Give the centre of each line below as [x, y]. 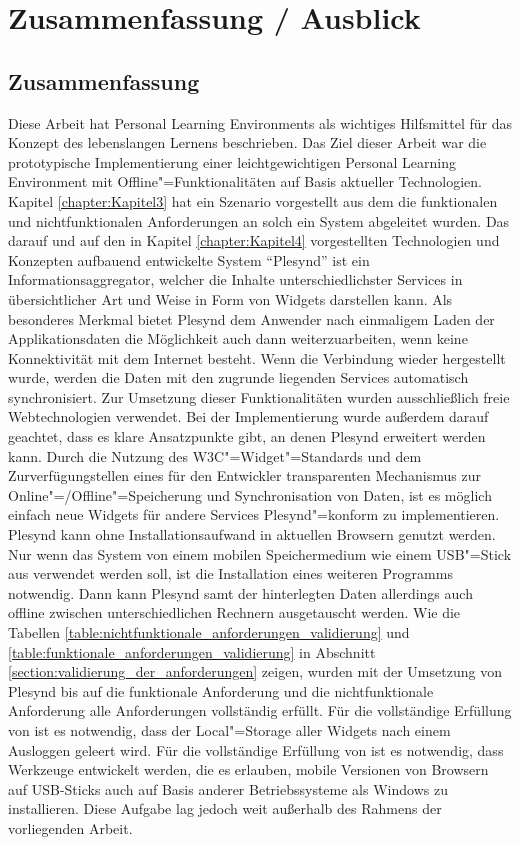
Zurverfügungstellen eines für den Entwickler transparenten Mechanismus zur [244, 475]
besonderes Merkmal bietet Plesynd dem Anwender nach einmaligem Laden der [251, 318]
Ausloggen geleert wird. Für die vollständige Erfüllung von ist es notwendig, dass [256, 749]
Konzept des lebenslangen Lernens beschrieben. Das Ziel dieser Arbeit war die [247, 142]
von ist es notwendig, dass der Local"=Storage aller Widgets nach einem [229, 729]
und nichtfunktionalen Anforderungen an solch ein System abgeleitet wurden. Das [259, 220]
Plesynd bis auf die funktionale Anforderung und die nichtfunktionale [221, 690]
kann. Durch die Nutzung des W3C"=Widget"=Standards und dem [215, 455]
